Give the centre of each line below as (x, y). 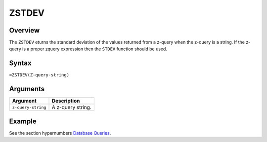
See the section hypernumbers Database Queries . (60, 133)
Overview (24, 30)
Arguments (27, 89)
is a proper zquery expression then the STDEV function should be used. (95, 49)
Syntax (20, 63)
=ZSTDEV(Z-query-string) (39, 75)
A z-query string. (71, 107)
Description (66, 101)
